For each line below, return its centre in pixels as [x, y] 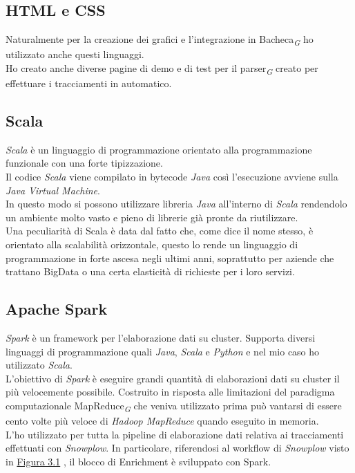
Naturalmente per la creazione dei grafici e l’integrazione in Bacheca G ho [160, 40]
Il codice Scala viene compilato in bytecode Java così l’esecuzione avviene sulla [172, 177]
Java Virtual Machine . [53, 190]
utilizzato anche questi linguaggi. [75, 54]
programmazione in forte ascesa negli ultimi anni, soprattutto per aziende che [170, 258]
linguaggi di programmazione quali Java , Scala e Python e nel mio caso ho [163, 351]
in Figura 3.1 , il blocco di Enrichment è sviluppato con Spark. [138, 461]
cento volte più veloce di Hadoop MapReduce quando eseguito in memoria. [162, 421]
